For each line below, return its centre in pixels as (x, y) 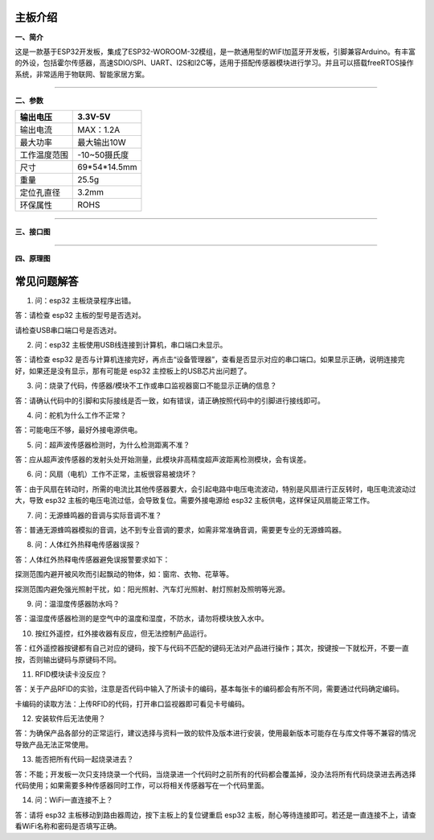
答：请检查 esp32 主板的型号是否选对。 (80, 315)
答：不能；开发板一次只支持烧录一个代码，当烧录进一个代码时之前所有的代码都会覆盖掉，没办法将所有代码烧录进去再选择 (215, 774)
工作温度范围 (44, 155)
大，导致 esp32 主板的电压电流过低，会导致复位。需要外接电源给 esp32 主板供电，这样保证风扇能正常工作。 (194, 500)
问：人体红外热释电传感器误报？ (88, 545)
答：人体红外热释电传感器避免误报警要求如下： (92, 559)
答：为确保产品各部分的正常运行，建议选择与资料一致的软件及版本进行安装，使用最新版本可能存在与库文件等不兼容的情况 (215, 733)
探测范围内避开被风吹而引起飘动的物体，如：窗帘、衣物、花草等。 (124, 574)
